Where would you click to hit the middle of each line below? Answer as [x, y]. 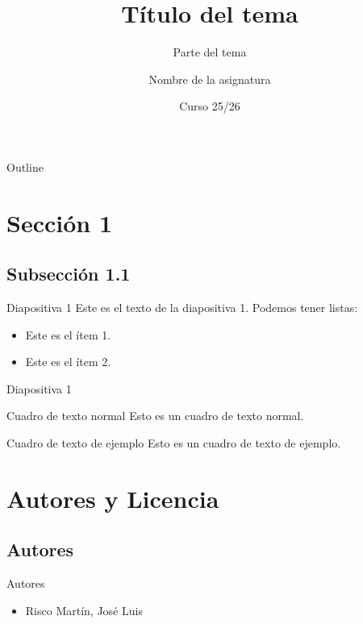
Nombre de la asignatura [210, 79]
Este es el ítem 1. [68, 334]
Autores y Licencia [113, 498]
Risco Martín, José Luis [84, 610]
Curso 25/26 [210, 106]
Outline [25, 166]
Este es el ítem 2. [68, 362]
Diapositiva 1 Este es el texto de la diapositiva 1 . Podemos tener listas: [182, 308]
